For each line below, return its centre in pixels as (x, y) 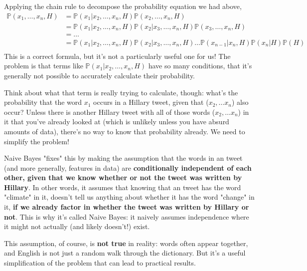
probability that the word (43, 102)
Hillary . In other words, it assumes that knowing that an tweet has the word (123, 187)
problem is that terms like (44, 66)
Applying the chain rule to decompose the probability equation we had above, (123, 6)
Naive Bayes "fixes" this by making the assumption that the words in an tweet (123, 158)
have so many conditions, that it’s (200, 66)
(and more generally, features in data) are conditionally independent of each (128, 167)
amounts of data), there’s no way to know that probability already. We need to (125, 131)
